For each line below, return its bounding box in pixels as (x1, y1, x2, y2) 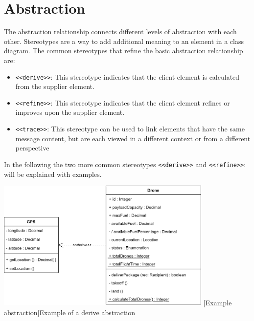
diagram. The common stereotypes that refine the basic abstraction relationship (4, 45, 243, 56)
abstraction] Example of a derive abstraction (4, 307, 136, 317)
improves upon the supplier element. (15, 107, 125, 117)
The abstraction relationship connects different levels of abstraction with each (4, 26, 237, 37)
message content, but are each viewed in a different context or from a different (15, 133, 251, 143)
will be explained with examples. (4, 169, 102, 179)
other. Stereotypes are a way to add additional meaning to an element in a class (4, 36, 244, 46)
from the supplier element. (15, 81, 94, 91)
